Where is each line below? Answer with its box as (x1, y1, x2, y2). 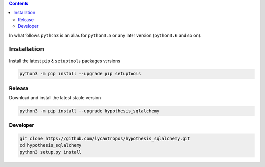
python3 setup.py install (19, 149, 82, 155)
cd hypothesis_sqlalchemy (19, 143, 82, 148)
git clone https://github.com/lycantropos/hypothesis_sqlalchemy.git (19, 136, 190, 142)
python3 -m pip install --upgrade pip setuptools (19, 71, 141, 77)
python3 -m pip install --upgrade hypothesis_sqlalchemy (19, 108, 159, 114)
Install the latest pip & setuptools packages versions (9, 58, 120, 64)
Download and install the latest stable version (9, 95, 101, 101)
